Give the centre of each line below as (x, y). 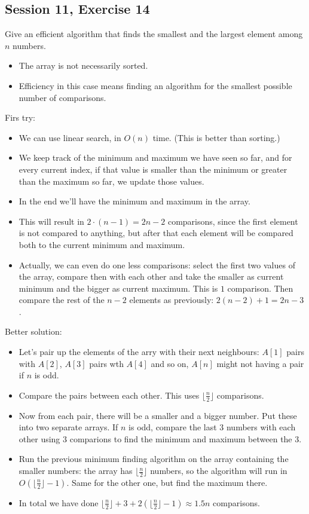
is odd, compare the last (173, 427)
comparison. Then (260, 288)
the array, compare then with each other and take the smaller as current (151, 276)
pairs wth (106, 363)
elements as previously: (172, 300)
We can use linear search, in (70, 137)
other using (39, 438)
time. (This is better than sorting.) (216, 137)
